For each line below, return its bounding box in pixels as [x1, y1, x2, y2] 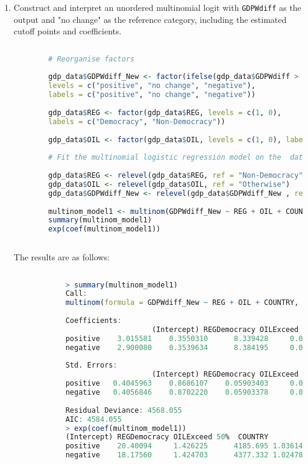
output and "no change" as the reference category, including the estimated [13, 13, 287, 25]
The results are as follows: [13, 251, 110, 263]
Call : [65, 289, 87, 298]
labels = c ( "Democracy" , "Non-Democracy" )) [48, 117, 225, 126]
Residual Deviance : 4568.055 [65, 406, 183, 415]
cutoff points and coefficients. [13, 25, 122, 37]
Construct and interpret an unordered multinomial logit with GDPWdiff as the [13, 1, 301, 13]
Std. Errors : [65, 361, 118, 370]
